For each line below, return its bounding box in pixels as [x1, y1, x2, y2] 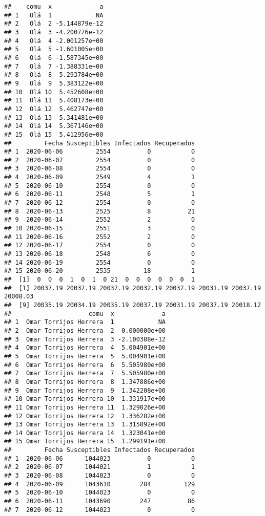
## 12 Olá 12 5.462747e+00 [4, 105, 104, 113]
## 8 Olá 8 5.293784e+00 [4, 71, 104, 79]
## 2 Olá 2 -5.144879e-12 [4, 20, 104, 28]
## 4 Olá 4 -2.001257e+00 [4, 37, 104, 45]
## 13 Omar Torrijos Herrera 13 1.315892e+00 [4, 421, 166, 428]
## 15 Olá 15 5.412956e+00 [4, 131, 104, 138]
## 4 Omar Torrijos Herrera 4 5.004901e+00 [4, 344, 166, 352]
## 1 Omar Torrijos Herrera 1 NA [4, 318, 166, 326]
